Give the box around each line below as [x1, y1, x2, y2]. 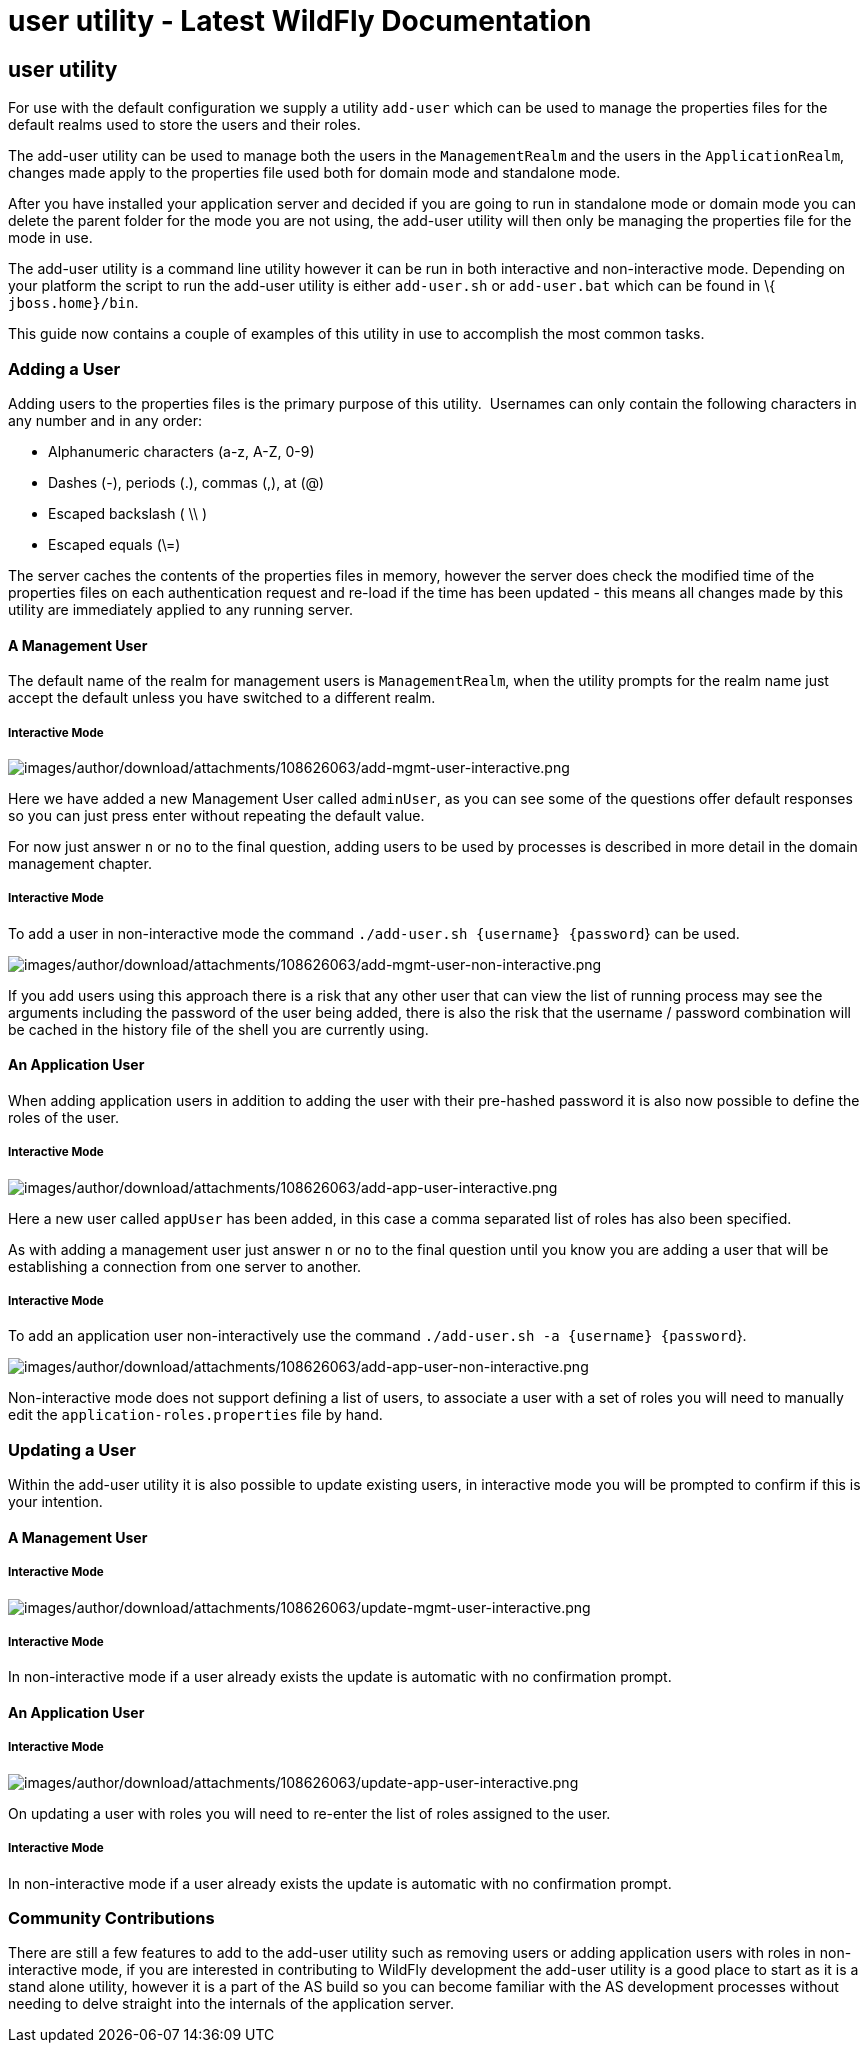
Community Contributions [8, 1907, 215, 1928]
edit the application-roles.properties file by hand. [8, 1406, 383, 1424]
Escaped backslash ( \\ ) [48, 504, 208, 522]
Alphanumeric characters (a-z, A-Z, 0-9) [48, 442, 315, 460]
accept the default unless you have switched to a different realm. [8, 689, 436, 707]
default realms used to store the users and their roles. [8, 116, 361, 134]
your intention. [8, 1493, 103, 1511]
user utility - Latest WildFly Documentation [8, 4, 592, 38]
